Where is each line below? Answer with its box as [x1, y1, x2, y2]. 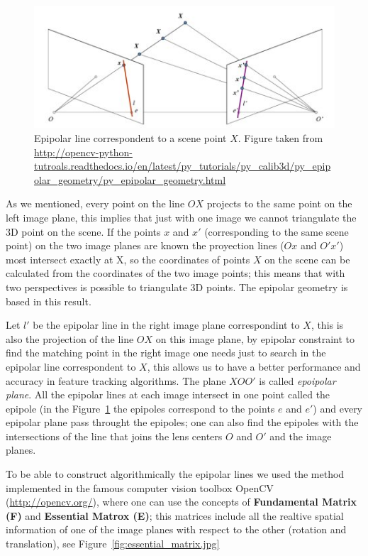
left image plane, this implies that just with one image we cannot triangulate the [6, 209, 357, 224]
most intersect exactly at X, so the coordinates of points [6, 251, 250, 266]
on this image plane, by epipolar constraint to [155, 331, 355, 346]
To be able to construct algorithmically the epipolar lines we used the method [6, 467, 345, 481]
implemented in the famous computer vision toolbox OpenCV [6, 480, 274, 495]
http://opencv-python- [34, 144, 133, 159]
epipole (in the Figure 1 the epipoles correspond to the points [6, 400, 275, 415]
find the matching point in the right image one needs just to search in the [6, 345, 326, 360]
